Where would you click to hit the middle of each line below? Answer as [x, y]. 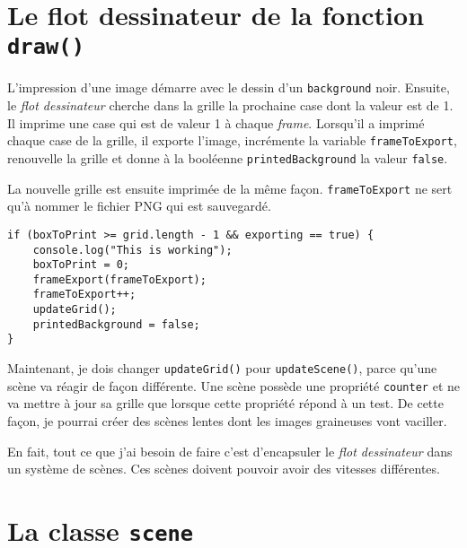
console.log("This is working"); [132, 250]
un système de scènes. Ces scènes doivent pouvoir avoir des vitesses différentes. [224, 469]
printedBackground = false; [116, 324]
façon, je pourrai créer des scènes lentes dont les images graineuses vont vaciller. [227, 421]
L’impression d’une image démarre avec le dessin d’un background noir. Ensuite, [229, 87]
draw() [46, 47]
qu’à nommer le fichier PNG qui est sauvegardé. [139, 206]
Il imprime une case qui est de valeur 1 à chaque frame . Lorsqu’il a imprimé [216, 122]
